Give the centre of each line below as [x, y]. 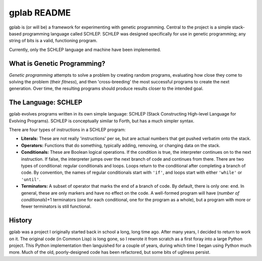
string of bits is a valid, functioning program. [53, 41]
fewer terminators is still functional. [56, 207]
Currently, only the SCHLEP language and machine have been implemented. [85, 49]
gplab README [40, 13]
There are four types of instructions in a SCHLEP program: [67, 130]
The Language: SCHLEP [46, 103]
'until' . [31, 179]
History [21, 220]
